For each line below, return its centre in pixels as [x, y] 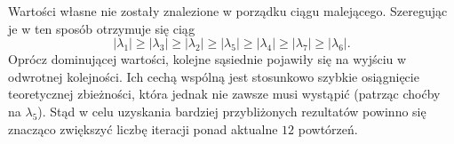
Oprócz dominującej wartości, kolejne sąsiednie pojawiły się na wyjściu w [207, 59]
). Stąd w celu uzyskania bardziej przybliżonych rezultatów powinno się [232, 111]
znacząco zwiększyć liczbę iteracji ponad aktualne [143, 128]
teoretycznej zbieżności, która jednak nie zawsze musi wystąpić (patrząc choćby [224, 94]
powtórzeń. [328, 128]
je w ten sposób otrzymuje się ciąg [102, 28]
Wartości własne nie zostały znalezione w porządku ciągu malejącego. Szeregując [228, 11]
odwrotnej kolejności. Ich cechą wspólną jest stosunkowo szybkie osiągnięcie [214, 76]
